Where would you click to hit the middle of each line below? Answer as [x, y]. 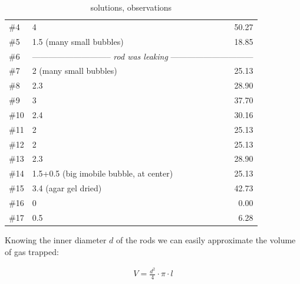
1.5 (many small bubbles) [78, 41]
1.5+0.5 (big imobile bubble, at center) [103, 173]
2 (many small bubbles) [75, 71]
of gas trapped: [32, 251]
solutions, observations [131, 7]
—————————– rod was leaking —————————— [143, 56]
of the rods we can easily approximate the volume [206, 239]
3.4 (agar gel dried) [67, 188]
